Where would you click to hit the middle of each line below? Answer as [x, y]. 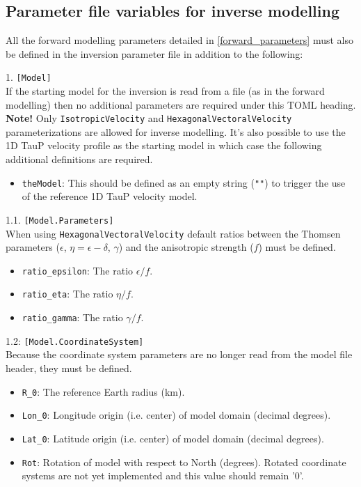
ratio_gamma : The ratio [72, 317]
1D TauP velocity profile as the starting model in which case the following [164, 145]
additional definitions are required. [79, 159]
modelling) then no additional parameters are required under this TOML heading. [181, 104]
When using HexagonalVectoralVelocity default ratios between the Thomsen [173, 233]
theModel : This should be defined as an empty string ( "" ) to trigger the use [184, 182]
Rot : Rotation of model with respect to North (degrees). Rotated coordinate [184, 462]
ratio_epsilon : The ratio [78, 270]
